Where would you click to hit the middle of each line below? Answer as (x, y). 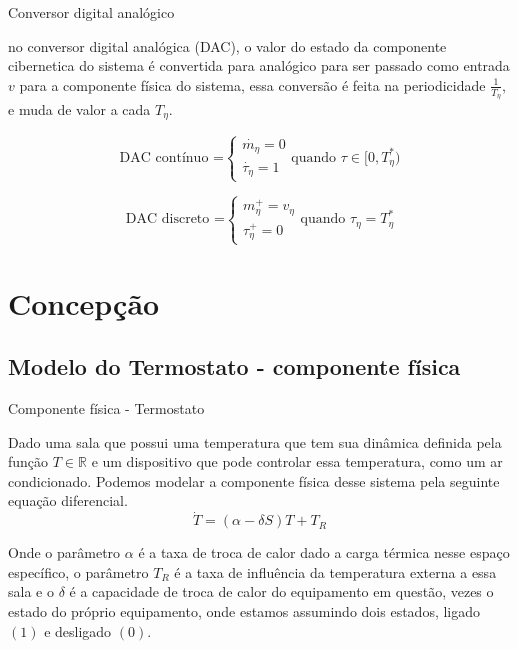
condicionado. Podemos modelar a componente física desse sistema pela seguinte (254, 480)
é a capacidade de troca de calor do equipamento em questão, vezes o (281, 591)
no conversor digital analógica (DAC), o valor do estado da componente (227, 45)
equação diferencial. (68, 500)
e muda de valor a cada (79, 109)
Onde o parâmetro (64, 552)
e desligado (78, 630)
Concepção (84, 302)
